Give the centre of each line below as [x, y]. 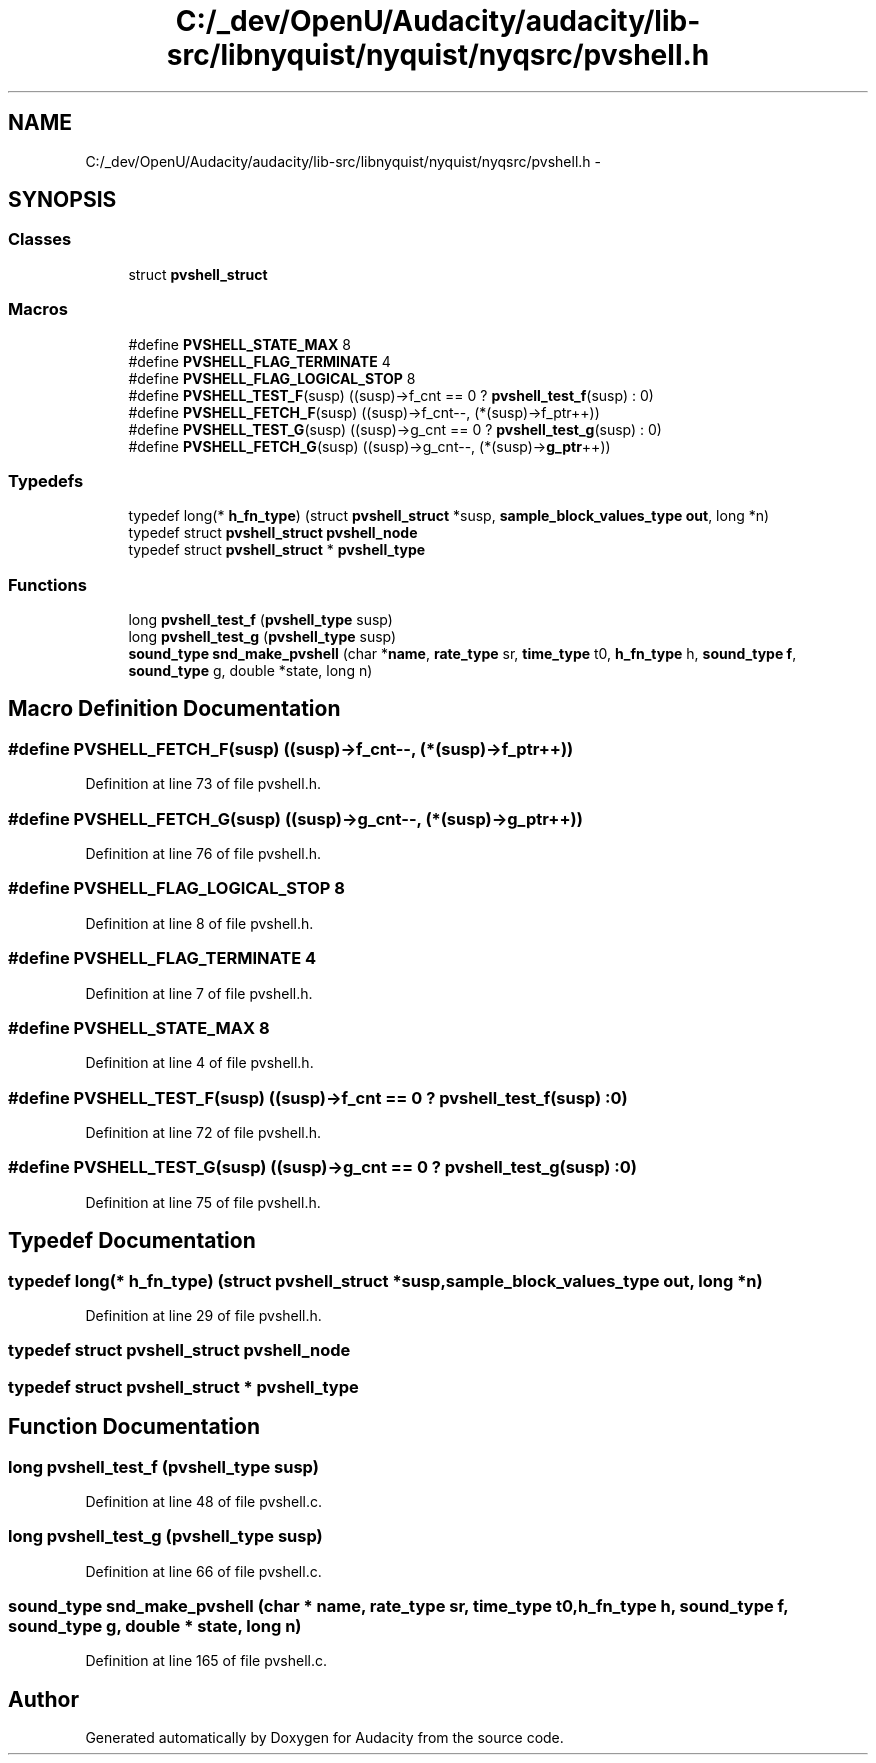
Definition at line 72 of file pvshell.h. [203, 1133]
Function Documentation [134, 1427]
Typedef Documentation [132, 1241]
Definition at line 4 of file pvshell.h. [199, 1063]
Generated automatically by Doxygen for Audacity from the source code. [324, 1738]
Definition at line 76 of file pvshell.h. [203, 854]
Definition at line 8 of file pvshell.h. [199, 923]
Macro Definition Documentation [174, 709]
